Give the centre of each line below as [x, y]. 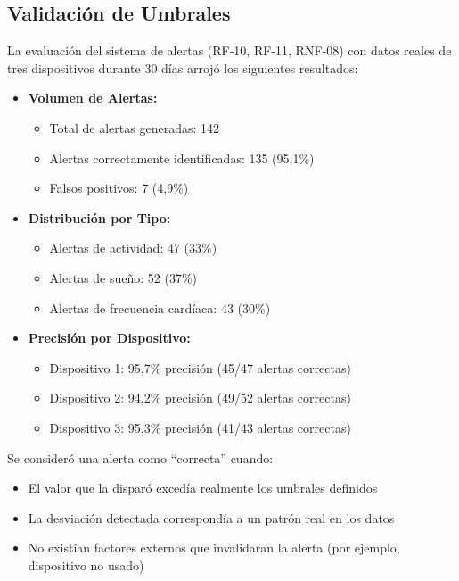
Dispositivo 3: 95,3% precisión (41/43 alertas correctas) [200, 427]
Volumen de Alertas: [93, 98]
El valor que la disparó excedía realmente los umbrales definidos [203, 488]
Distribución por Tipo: [99, 217]
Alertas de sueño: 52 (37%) [123, 277]
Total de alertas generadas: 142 [134, 127]
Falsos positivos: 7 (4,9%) [119, 188]
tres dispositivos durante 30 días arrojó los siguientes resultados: [183, 67]
